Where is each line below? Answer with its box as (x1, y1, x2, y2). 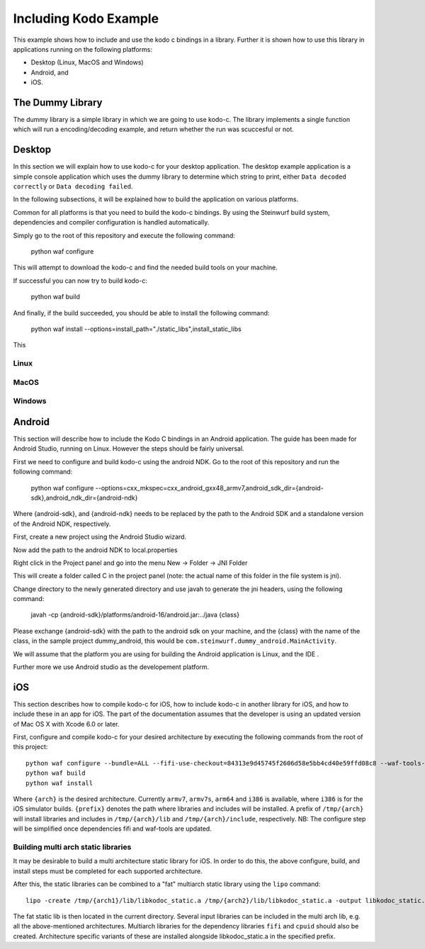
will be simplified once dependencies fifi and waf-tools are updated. (13, 824, 212, 833)
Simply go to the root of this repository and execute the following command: (13, 231, 235, 240)
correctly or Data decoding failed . (13, 182, 134, 191)
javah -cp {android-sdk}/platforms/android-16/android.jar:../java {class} (30, 610, 240, 619)
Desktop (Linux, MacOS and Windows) (30, 58, 144, 67)
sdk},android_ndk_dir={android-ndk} (30, 493, 138, 502)
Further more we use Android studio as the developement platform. (13, 663, 210, 671)
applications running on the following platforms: (13, 45, 152, 53)
